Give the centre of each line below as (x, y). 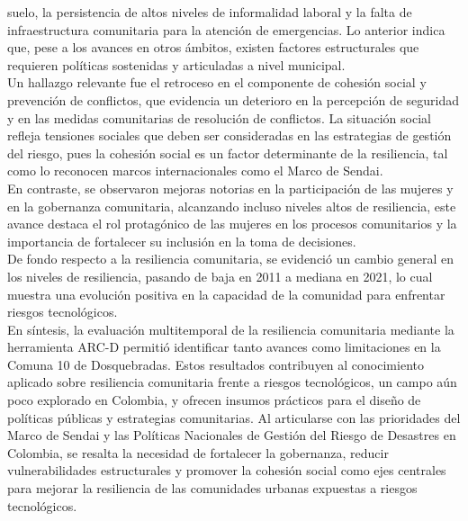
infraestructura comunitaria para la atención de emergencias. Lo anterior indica (226, 29)
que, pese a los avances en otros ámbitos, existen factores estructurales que (213, 47)
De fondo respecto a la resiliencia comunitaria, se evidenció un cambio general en (230, 259)
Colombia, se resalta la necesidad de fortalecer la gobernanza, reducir (198, 452)
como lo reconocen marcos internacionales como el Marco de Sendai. (195, 171)
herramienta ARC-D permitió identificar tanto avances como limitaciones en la (224, 347)
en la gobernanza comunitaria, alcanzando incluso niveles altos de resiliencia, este (232, 206)
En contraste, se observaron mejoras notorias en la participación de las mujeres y (230, 188)
